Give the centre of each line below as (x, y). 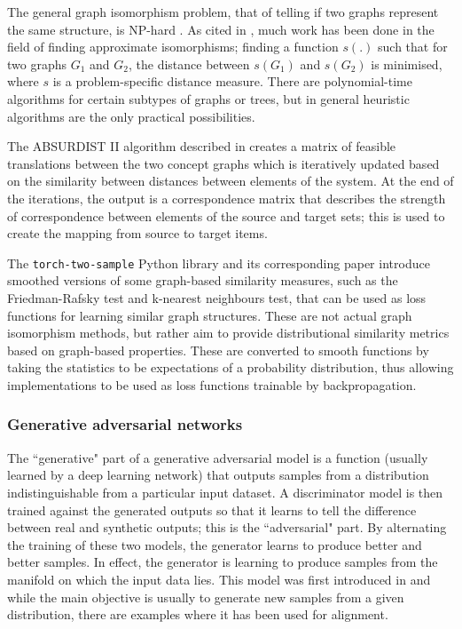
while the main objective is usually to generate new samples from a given (206, 597)
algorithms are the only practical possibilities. (131, 116)
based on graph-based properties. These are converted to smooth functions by (218, 350)
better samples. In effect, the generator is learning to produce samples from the (223, 562)
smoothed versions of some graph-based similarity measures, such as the (203, 280)
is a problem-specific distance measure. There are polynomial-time (232, 81)
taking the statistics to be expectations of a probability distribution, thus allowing (231, 367)
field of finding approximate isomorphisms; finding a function (173, 47)
